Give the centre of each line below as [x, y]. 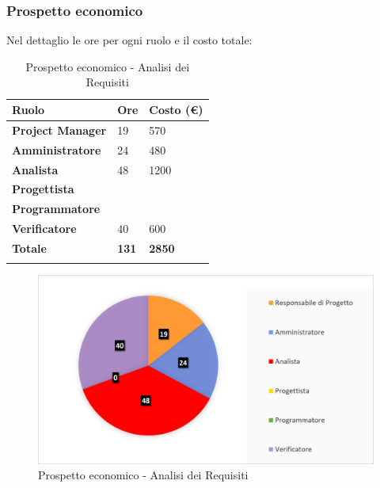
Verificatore [44, 229]
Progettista [43, 189]
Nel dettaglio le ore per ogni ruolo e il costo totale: [129, 40]
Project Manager [59, 130]
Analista [35, 169]
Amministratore [57, 149]
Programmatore [56, 209]
